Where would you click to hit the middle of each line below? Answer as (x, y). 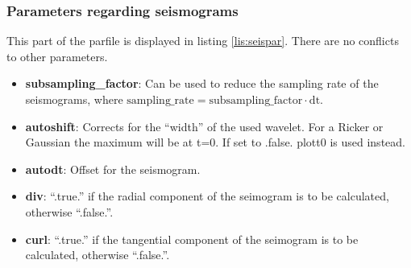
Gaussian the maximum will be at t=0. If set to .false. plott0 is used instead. (215, 142)
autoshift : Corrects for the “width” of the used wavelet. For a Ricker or (204, 126)
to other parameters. (57, 56)
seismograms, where (74, 99)
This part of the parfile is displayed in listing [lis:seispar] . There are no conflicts (203, 41)
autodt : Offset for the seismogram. (113, 169)
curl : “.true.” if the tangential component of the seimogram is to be (192, 239)
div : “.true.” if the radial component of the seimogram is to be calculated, (207, 196)
